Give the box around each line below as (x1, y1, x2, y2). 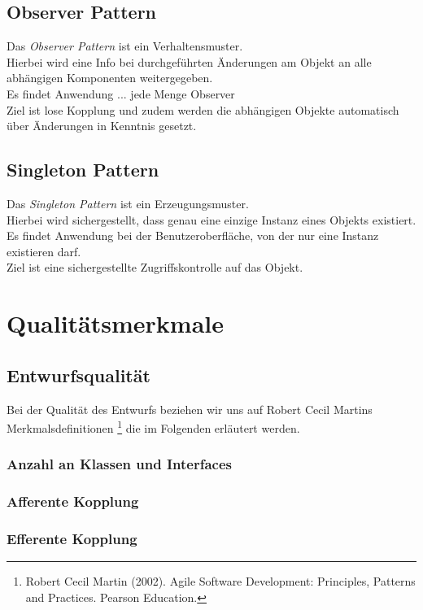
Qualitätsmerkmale (7, 307, 225, 340)
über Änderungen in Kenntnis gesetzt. (7, 117, 197, 134)
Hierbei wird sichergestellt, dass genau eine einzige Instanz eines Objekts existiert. (7, 211, 416, 228)
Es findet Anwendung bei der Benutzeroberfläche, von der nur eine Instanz (7, 227, 379, 244)
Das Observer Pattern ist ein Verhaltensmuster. (7, 37, 243, 54)
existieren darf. (7, 242, 81, 259)
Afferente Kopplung (7, 491, 139, 512)
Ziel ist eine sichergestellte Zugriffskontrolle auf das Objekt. (7, 259, 303, 276)
